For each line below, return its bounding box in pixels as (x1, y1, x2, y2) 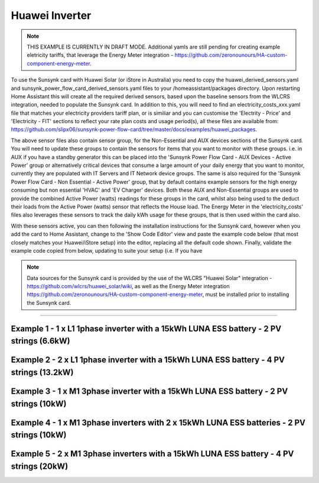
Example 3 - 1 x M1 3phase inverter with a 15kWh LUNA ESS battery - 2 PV (11, 386, 288, 396)
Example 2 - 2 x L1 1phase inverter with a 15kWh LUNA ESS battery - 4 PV (11, 355, 285, 365)
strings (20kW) (11, 461, 69, 471)
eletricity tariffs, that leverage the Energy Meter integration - (27, 51, 174, 59)
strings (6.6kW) (11, 336, 70, 346)
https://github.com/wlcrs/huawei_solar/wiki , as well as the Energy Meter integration (27, 283, 230, 290)
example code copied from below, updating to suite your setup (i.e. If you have (11, 247, 203, 254)
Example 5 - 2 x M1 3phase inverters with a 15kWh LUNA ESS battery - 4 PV (11, 449, 294, 459)
